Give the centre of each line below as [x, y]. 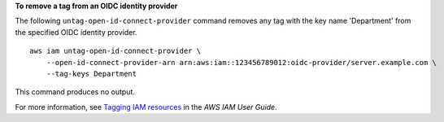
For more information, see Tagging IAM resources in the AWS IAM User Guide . [146, 107]
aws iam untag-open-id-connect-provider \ [115, 51]
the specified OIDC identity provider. [76, 32]
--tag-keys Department [91, 74]
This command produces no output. [75, 92]
